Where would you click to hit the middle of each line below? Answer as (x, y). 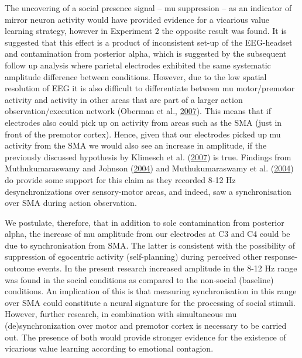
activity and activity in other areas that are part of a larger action (124, 99)
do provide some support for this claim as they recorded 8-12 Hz (120, 179)
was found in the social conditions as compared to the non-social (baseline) (139, 279)
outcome (20, 268)
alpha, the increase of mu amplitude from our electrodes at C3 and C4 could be (147, 234)
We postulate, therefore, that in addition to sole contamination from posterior (145, 222)
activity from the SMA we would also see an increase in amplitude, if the (136, 145)
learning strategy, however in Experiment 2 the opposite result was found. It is (146, 31)
